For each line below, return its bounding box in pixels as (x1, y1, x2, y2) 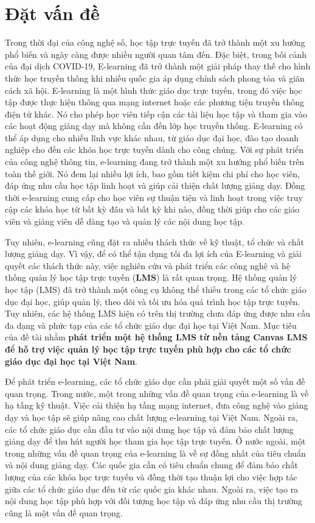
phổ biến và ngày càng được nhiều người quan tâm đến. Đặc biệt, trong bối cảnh (5, 47, 307, 60)
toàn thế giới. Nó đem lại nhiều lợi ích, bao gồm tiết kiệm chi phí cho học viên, (5, 167, 300, 180)
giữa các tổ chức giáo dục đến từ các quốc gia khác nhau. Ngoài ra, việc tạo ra (5, 482, 299, 495)
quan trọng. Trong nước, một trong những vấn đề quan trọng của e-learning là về (5, 387, 309, 399)
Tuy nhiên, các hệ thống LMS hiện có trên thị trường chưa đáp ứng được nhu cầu (5, 307, 310, 320)
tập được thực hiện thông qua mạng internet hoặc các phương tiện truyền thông (5, 96, 305, 108)
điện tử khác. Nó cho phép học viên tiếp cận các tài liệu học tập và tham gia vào (5, 107, 307, 120)
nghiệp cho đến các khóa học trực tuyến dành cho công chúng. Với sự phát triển (5, 143, 303, 156)
